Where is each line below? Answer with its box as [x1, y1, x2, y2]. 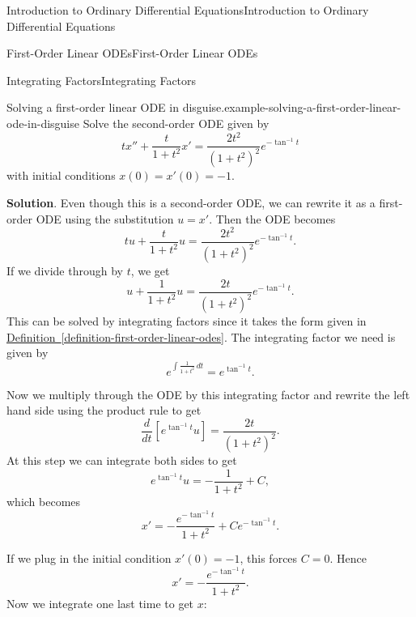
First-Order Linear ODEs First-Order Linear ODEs [6, 45, 258, 62]
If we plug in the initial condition [6, 549, 172, 566]
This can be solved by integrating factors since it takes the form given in [6, 313, 367, 330]
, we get [130, 262, 170, 279]
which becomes [6, 493, 81, 510]
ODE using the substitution [36, 210, 174, 227]
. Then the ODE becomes [209, 210, 336, 227]
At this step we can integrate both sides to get [6, 452, 237, 469]
